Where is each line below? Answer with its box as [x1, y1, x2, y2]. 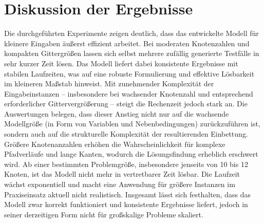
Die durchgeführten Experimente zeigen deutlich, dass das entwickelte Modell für [4, 28, 259, 39]
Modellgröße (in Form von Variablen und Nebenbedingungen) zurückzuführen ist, [4, 118, 260, 129]
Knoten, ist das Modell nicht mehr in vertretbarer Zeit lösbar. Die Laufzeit [4, 169, 240, 179]
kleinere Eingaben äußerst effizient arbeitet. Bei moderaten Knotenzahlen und [4, 38, 250, 48]
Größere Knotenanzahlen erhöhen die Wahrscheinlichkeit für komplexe [4, 138, 225, 149]
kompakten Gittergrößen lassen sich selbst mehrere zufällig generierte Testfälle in [4, 48, 259, 59]
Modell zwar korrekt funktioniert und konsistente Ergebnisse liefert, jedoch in [4, 199, 248, 210]
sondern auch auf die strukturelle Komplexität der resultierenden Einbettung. [4, 128, 248, 139]
